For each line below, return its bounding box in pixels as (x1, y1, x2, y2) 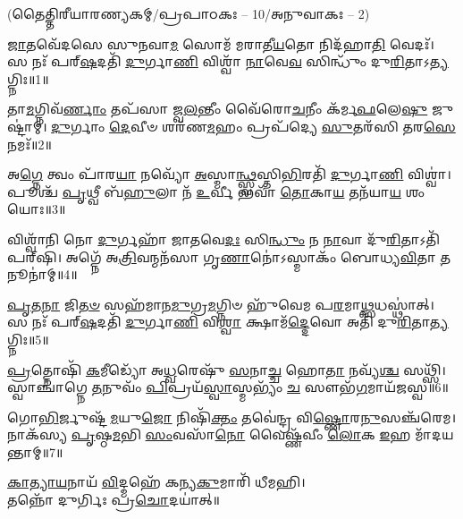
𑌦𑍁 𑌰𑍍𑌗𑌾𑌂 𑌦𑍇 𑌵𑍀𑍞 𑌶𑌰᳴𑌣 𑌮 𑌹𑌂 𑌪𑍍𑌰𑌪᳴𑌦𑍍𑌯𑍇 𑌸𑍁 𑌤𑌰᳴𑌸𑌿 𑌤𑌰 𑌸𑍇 (51, 116, 456, 135)
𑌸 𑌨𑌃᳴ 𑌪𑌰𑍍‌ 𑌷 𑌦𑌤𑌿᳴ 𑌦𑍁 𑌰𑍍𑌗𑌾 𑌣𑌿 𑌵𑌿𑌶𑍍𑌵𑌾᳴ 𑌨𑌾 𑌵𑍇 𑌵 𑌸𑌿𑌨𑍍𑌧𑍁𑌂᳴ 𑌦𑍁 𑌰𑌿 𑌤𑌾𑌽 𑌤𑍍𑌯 (7, 52, 449, 71)
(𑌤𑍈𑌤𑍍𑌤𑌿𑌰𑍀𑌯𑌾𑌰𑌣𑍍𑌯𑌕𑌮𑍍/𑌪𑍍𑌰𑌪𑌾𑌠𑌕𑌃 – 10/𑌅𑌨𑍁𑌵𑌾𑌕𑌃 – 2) (7, 4, 370, 22)
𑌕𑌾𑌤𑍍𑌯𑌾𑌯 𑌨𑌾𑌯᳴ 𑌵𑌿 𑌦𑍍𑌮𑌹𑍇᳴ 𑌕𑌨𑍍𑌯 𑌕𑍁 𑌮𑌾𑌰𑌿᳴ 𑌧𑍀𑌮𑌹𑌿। (7, 472, 306, 491)
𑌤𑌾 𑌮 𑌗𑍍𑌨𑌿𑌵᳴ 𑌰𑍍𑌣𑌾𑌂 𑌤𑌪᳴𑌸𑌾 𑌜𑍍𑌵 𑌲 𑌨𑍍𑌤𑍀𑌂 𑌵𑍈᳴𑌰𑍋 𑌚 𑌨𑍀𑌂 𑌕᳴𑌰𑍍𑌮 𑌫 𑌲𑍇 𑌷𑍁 (7, 99, 428, 118)
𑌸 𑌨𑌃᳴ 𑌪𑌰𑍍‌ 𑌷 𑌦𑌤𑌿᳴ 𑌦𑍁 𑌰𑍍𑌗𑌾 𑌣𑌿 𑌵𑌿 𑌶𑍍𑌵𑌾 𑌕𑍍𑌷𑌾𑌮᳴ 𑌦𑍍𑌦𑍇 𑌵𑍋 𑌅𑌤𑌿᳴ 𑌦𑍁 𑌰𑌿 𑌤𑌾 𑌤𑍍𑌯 (7, 312, 449, 331)
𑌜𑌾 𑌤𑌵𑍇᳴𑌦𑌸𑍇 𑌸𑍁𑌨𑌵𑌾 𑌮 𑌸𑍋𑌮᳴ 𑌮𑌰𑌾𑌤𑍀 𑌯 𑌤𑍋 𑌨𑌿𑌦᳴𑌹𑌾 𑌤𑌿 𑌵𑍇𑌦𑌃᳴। (7, 34, 434, 53)
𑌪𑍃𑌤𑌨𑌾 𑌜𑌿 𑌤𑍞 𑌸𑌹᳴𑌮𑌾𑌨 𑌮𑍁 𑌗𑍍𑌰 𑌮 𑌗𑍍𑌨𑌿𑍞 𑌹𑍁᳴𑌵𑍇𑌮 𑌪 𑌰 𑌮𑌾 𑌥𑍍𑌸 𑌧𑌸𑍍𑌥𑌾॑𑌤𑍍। (7, 294, 434, 313)
